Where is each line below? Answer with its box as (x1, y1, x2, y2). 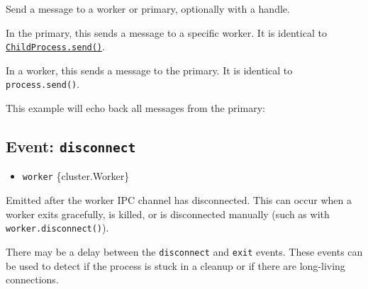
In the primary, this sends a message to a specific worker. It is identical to (6, 25, 327, 40)
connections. (6, 272, 59, 287)
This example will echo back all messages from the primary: (6, 101, 265, 115)
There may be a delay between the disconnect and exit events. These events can (6, 244, 363, 259)
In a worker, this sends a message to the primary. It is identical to (6, 62, 293, 77)
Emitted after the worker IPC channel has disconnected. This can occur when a (6, 193, 352, 208)
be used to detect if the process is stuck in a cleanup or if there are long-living (6, 258, 345, 273)
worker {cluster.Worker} (22, 169, 130, 183)
